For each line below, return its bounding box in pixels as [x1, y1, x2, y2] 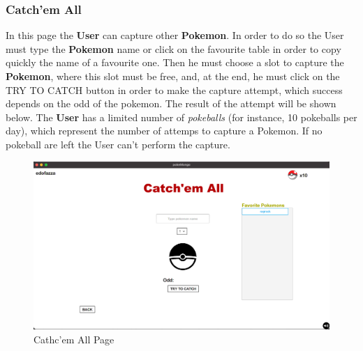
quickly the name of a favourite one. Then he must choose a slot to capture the [6, 55, 344, 70]
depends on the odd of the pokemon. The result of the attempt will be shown [6, 96, 336, 111]
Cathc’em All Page [34, 331, 114, 346]
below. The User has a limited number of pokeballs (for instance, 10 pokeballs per [6, 109, 357, 124]
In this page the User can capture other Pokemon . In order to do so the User [6, 28, 344, 42]
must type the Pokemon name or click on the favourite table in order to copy [6, 41, 341, 56]
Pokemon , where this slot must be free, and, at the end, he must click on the [6, 69, 340, 83]
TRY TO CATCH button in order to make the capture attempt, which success [6, 82, 343, 97]
